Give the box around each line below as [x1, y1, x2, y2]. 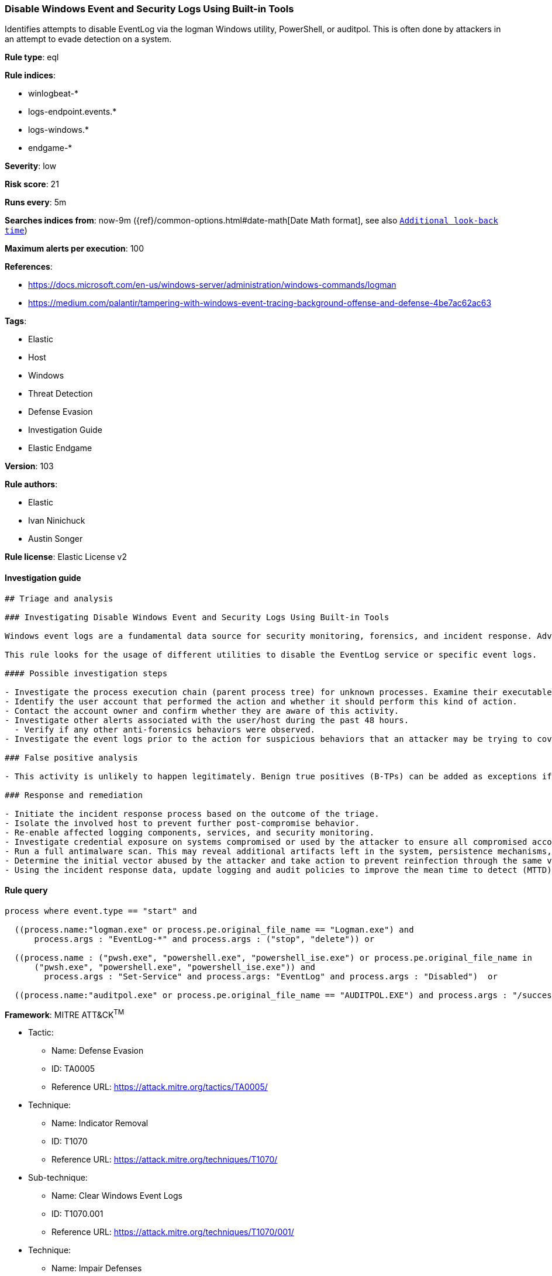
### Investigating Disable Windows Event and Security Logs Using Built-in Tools [5, 612, 389, 622]
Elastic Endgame [28, 443, 92, 453]
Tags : [5, 316, 27, 326]
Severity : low [5, 161, 57, 171]
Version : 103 [5, 461, 54, 472]
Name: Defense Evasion [51, 1045, 144, 1056]
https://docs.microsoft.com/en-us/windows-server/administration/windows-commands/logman [28, 280, 396, 290]
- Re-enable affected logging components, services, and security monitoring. [5, 827, 375, 837]
